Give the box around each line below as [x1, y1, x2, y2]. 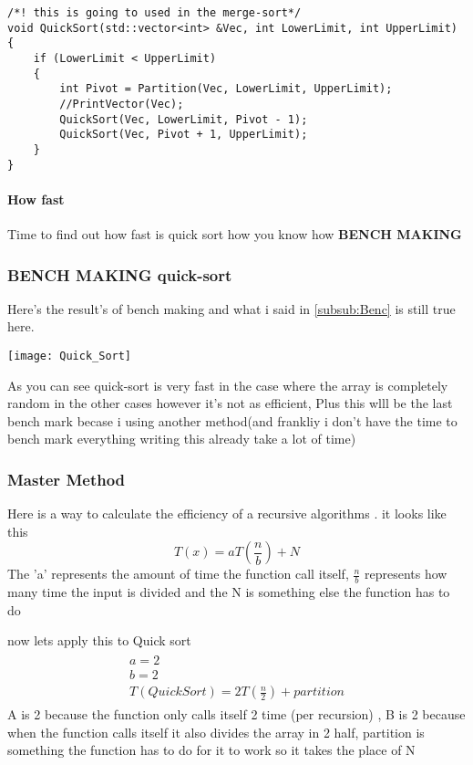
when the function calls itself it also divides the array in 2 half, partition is [7, 722, 425, 741]
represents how [365, 564, 447, 583]
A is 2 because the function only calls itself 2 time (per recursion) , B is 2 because [7, 705, 466, 724]
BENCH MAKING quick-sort [7, 263, 232, 286]
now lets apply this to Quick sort [7, 631, 191, 650]
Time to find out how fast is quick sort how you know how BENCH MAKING [7, 225, 462, 244]
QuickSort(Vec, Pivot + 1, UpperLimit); [59, 128, 308, 141]
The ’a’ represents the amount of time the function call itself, [7, 564, 349, 583]
